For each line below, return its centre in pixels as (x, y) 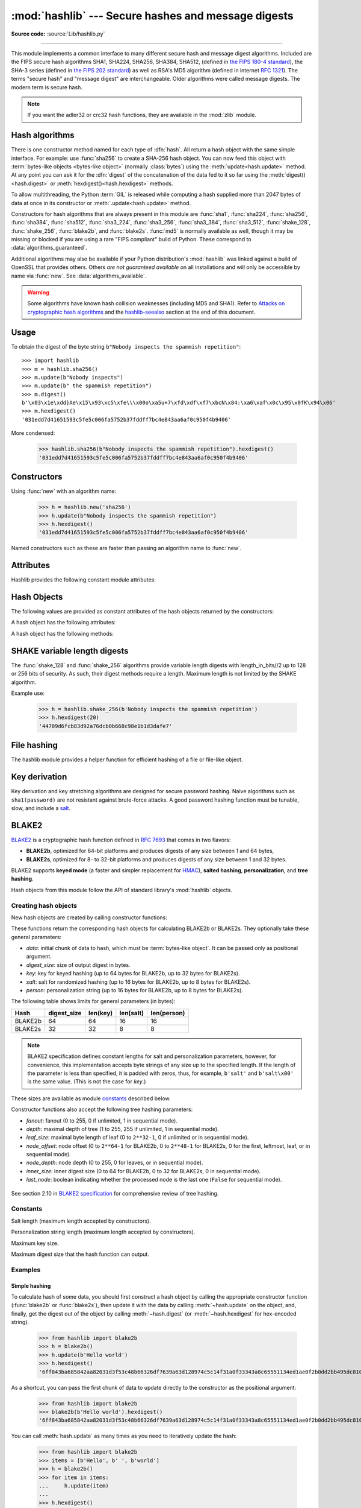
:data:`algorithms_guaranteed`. (49, 248)
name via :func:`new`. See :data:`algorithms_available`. (79, 276)
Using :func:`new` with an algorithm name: (64, 491)
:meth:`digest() (287, 175)
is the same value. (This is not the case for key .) (87, 1082)
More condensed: (33, 433)
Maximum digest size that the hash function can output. (80, 1254)
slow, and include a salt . (41, 808)
